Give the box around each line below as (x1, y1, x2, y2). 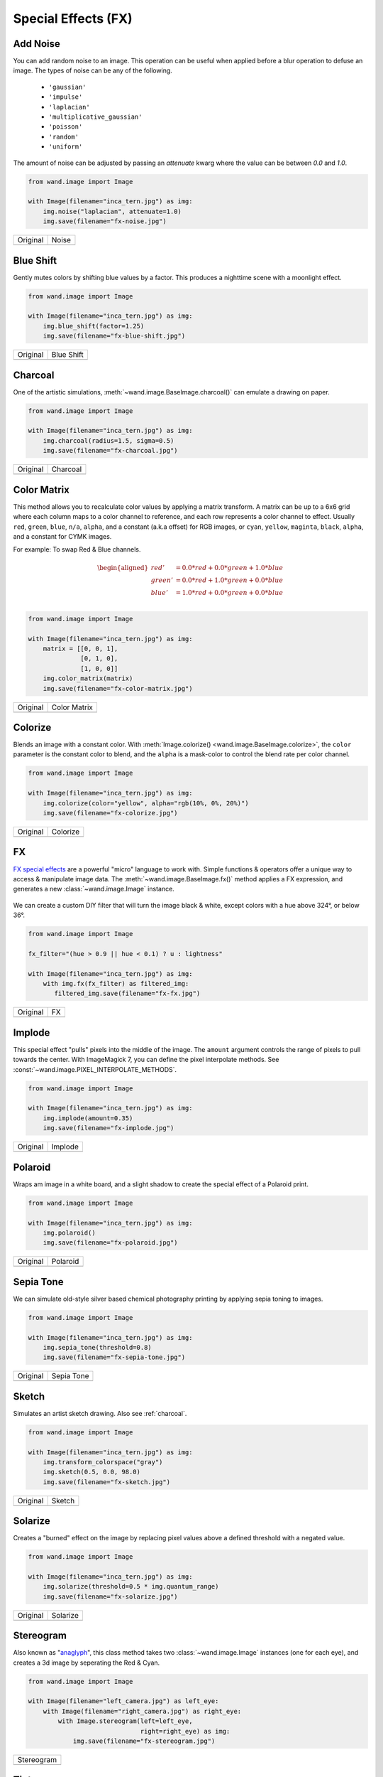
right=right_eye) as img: (140, 1727, 231, 1735)
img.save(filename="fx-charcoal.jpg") (43, 446, 178, 455)
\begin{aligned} (96, 564, 149, 572)
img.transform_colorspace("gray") (43, 1458, 163, 1466)
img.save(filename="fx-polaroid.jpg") (43, 1239, 178, 1247)
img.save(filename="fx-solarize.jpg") (43, 1592, 178, 1601)
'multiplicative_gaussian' (48, 113, 143, 121)
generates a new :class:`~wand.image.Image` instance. (13, 885, 175, 893)
